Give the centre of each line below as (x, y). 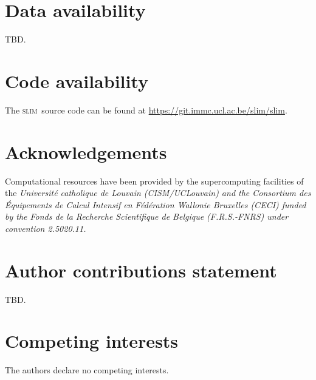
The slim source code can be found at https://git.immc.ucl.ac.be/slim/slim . (146, 110)
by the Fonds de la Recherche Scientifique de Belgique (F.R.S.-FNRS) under (147, 216)
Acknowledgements (86, 151)
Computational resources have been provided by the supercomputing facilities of (154, 181)
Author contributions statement (141, 270)
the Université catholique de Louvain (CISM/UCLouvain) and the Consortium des (158, 193)
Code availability (77, 80)
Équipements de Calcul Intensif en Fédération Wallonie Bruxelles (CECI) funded (156, 204)
